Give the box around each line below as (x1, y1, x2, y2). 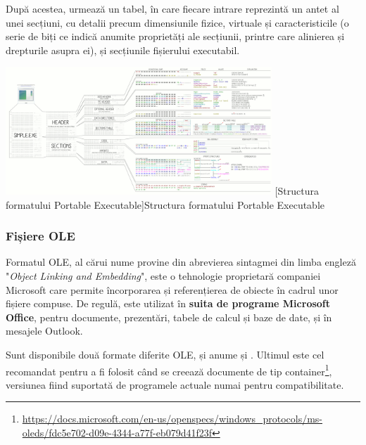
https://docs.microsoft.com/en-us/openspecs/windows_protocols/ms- (22, 411, 322, 426)
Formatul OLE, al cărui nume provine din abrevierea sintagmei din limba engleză (6, 254, 356, 269)
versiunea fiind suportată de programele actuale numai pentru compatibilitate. (6, 377, 344, 392)
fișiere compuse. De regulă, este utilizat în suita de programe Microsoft (6, 296, 331, 311)
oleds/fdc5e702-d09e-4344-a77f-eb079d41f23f (22, 425, 212, 439)
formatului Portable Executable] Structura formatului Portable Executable (6, 197, 325, 212)
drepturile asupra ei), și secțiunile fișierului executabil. (6, 42, 240, 57)
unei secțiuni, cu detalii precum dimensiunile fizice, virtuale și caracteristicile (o (6, 15, 349, 30)
